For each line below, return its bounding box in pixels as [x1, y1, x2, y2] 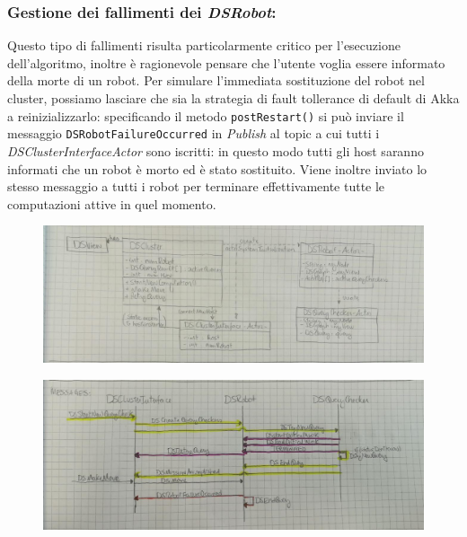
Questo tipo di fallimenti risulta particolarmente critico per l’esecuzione [7, 36, 401, 55]
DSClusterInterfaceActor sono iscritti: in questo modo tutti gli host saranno [7, 141, 424, 160]
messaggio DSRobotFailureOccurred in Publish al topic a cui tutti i [7, 124, 380, 143]
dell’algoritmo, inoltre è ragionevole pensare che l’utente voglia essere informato [7, 53, 445, 72]
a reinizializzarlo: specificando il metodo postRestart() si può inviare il [7, 106, 404, 125]
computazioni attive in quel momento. [7, 194, 216, 213]
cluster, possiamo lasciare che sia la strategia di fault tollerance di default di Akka [7, 89, 460, 107]
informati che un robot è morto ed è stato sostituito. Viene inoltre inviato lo [7, 159, 427, 178]
